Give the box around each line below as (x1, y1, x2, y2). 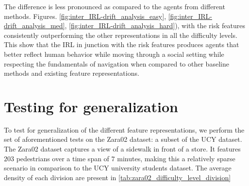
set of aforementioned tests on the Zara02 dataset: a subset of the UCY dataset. (4, 134, 242, 144)
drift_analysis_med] (4, 20, 65, 31)
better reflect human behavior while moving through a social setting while (4, 49, 224, 59)
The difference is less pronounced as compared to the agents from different (4, 1, 225, 11)
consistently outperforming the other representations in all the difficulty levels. (4, 30, 237, 40)
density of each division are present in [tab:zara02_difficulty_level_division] (4, 172, 231, 182)
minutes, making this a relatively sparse (117, 153, 235, 163)
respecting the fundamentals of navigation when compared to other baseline (4, 58, 229, 68)
